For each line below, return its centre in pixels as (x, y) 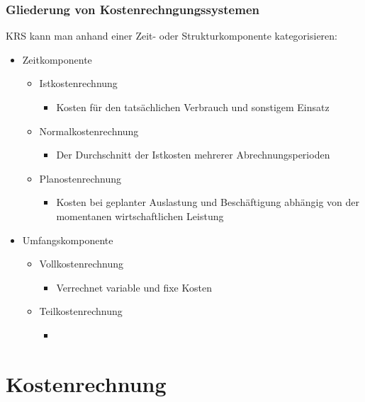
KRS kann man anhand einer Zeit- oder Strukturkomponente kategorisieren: (172, 36)
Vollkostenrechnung (81, 264)
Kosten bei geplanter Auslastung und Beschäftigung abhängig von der (208, 202)
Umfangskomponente (68, 240)
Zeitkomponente (57, 59)
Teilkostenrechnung (81, 311)
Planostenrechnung (80, 178)
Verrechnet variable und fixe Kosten (134, 287)
